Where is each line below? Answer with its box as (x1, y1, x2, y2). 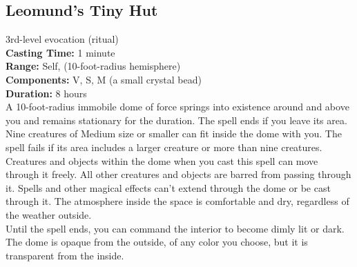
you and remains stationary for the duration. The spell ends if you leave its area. (6, 112, 347, 127)
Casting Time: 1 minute (6, 45, 115, 59)
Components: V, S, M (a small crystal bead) (6, 72, 202, 86)
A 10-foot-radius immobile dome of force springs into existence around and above (6, 99, 349, 114)
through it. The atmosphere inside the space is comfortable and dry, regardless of (6, 194, 349, 208)
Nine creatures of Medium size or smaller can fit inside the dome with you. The (6, 126, 342, 141)
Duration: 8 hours (6, 86, 87, 100)
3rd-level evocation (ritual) (6, 32, 119, 46)
